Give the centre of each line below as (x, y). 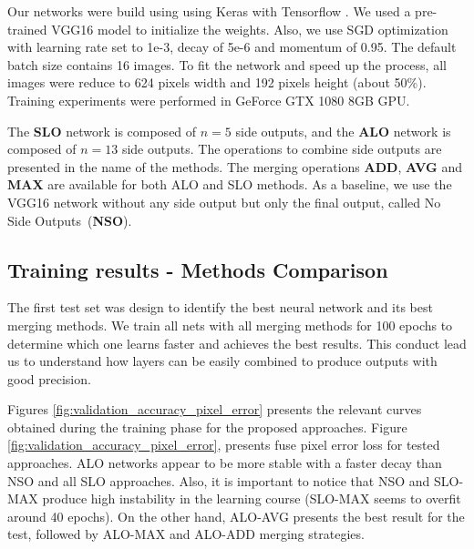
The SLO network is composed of (102, 131)
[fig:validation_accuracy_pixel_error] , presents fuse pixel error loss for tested (224, 445)
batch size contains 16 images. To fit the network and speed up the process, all (227, 64)
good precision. (49, 378)
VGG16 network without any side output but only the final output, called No (224, 202)
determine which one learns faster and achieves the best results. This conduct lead (237, 343)
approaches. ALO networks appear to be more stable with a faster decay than (225, 463)
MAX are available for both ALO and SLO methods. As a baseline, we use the (230, 184)
